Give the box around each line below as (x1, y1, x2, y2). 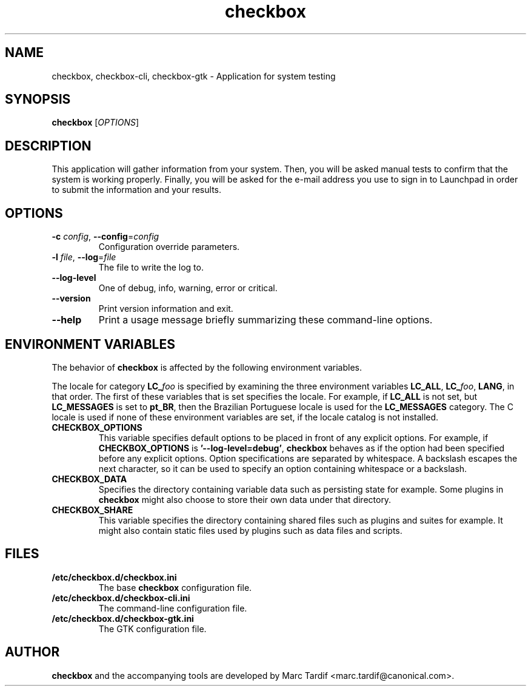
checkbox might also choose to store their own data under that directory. (98, 494, 392, 505)
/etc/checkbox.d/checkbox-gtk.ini (52, 613, 194, 624)
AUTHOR (5, 644, 60, 660)
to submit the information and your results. (52, 184, 222, 195)
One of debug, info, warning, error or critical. (98, 283, 278, 294)
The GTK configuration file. (98, 623, 207, 634)
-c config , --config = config (52, 231, 159, 242)
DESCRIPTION (5, 138, 92, 153)
